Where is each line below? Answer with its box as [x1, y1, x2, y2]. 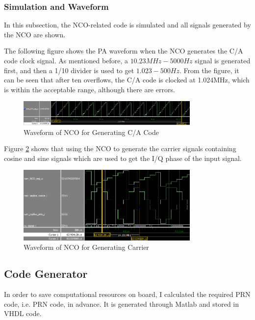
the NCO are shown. [4, 29, 66, 39]
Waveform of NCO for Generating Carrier [24, 242, 149, 252]
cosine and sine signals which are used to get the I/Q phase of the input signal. [4, 153, 242, 163]
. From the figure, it [179, 65, 239, 75]
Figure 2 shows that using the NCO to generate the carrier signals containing [4, 143, 236, 154]
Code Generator [4, 266, 88, 281]
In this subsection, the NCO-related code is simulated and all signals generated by [4, 20, 251, 30]
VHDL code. [4, 308, 42, 319]
